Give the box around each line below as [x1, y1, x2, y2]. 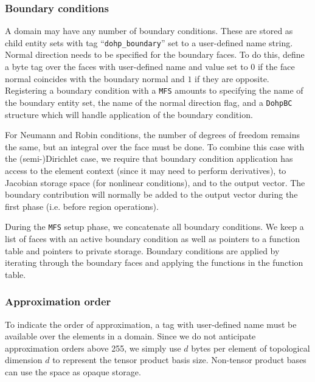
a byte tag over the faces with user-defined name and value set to [5, 60, 248, 73]
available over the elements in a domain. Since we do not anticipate [5, 330, 256, 342]
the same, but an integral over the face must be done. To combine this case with [5, 140, 305, 153]
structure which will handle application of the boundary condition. [5, 108, 253, 120]
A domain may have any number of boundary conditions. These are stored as [5, 24, 293, 37]
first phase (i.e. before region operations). [5, 200, 159, 212]
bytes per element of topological [191, 341, 310, 354]
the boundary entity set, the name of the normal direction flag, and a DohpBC [5, 95, 292, 108]
